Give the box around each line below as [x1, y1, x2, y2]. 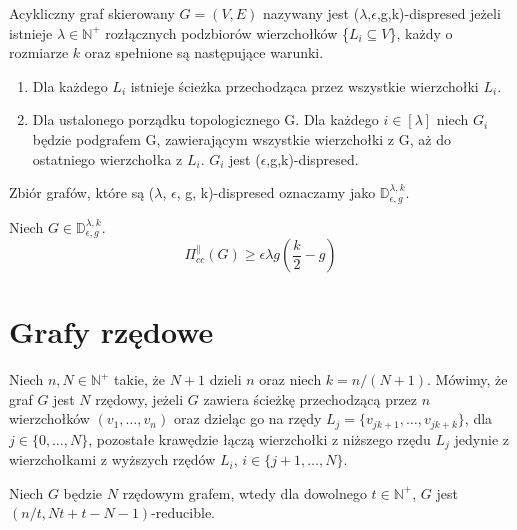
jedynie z [454, 428, 509, 449]
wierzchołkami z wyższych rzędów [9, 449, 216, 470]
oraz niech [259, 369, 322, 390]
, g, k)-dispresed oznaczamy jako [176, 182, 376, 203]
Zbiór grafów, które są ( [9, 182, 155, 203]
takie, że [114, 369, 165, 390]
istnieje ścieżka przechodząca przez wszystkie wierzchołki [130, 75, 479, 96]
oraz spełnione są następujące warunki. [84, 42, 324, 63]
